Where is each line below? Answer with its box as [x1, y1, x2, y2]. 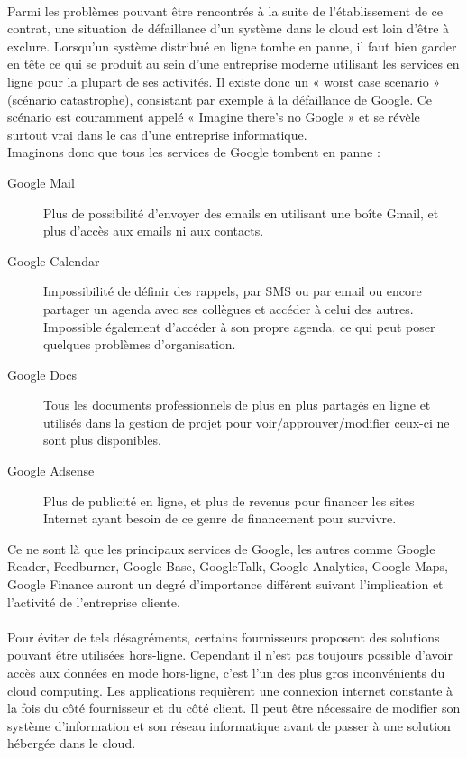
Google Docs [7, 365, 77, 384]
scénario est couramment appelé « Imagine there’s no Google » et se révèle [7, 107, 420, 126]
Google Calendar [7, 251, 100, 270]
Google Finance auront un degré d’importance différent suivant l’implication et [7, 575, 444, 594]
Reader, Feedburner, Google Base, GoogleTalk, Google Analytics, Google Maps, [7, 557, 449, 576]
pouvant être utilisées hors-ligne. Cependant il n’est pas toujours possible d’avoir [7, 645, 453, 664]
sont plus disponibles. [43, 430, 161, 449]
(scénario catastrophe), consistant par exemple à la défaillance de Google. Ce [7, 89, 433, 108]
